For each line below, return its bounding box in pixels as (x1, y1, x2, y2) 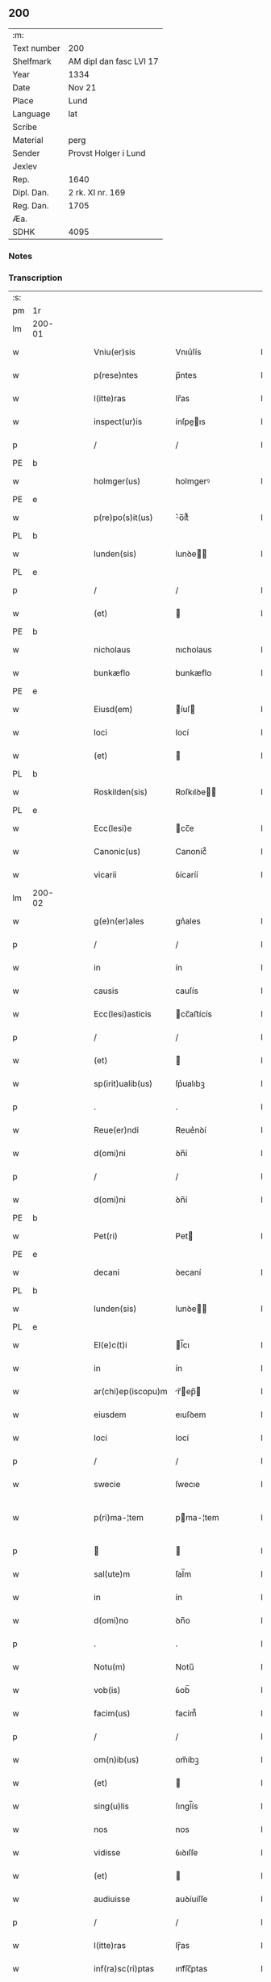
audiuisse (94, 1893, 131, 1904)
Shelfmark (12, 56, 52, 67)
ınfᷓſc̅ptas (175, 1963, 208, 1975)
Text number (12, 42, 60, 53)
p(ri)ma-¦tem (94, 1512, 144, 1523)
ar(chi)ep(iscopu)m (94, 1386, 168, 1397)
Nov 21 (68, 82, 97, 93)
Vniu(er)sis (94, 346, 135, 358)
